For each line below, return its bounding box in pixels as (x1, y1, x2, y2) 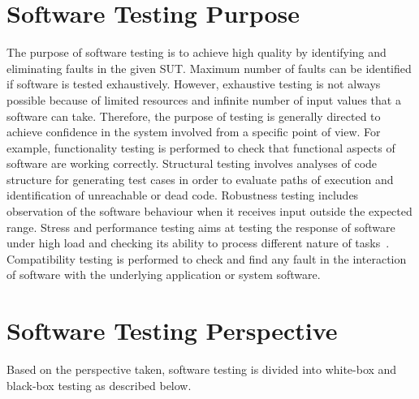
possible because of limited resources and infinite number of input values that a (6, 91, 401, 108)
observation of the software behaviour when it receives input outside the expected (6, 203, 413, 220)
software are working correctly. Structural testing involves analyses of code (6, 155, 378, 172)
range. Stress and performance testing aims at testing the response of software (6, 218, 395, 235)
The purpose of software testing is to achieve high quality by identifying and (6, 44, 387, 61)
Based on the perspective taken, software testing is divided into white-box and (6, 361, 397, 378)
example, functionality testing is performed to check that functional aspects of (6, 139, 395, 156)
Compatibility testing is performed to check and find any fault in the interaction (6, 250, 407, 267)
